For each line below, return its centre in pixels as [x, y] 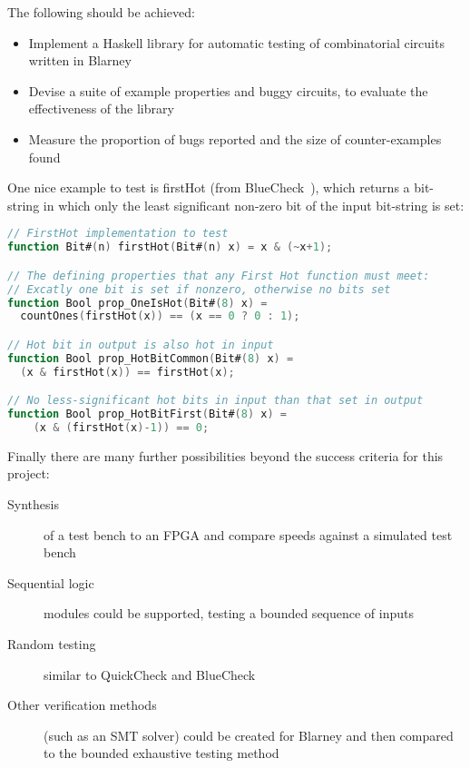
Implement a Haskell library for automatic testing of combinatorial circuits [236, 42]
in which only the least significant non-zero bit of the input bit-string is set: [254, 205]
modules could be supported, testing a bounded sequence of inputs [229, 613]
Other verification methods [82, 705]
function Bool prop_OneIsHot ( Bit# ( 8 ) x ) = [137, 303]
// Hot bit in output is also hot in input [141, 345]
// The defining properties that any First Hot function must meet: [219, 276]
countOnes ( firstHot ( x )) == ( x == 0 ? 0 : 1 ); [160, 316]
